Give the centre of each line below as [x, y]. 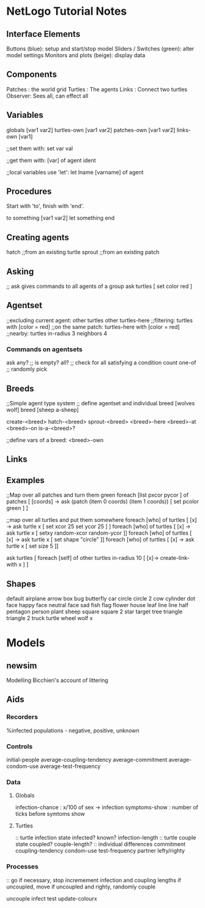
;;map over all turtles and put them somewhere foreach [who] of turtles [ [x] [102, 520]
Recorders [22, 717]
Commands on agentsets [44, 349]
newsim [22, 665]
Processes [22, 867]
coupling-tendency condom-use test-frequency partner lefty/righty [100, 851]
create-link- [175, 558]
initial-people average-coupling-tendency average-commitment [87, 759]
